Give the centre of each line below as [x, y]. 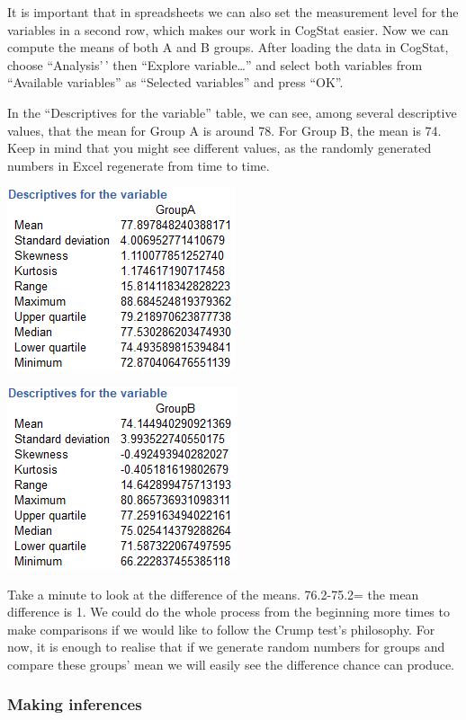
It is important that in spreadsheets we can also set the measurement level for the [233, 12]
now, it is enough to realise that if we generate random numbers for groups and [226, 647]
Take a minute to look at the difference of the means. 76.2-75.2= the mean [213, 594]
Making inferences [75, 704]
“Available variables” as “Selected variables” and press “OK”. [175, 82]
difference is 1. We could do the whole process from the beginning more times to [229, 612]
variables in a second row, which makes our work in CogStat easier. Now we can [228, 29]
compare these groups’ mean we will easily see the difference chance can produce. [231, 664]
